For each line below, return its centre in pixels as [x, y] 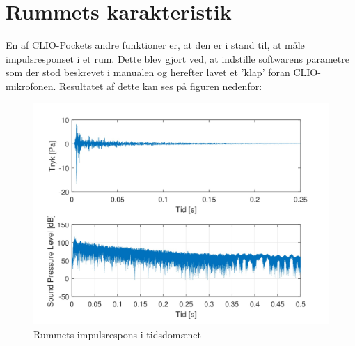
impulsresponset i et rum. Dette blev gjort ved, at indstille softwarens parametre [177, 58]
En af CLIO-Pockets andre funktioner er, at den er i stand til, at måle [155, 45]
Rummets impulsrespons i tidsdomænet [117, 334]
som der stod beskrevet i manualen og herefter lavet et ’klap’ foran [148, 72]
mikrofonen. [31, 85]
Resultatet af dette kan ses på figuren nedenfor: [161, 85]
